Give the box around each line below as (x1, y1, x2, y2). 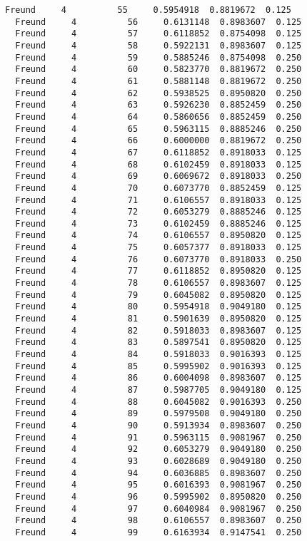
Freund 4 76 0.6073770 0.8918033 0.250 (15, 254, 302, 264)
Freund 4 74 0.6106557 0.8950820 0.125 (15, 230, 302, 241)
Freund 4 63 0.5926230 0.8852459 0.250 (15, 100, 302, 110)
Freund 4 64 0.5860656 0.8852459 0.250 (15, 111, 302, 122)
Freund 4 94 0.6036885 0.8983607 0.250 (15, 468, 302, 478)
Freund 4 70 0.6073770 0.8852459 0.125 (15, 182, 302, 193)
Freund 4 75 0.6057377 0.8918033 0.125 (15, 242, 302, 253)
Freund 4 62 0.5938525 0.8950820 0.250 (15, 88, 302, 98)
